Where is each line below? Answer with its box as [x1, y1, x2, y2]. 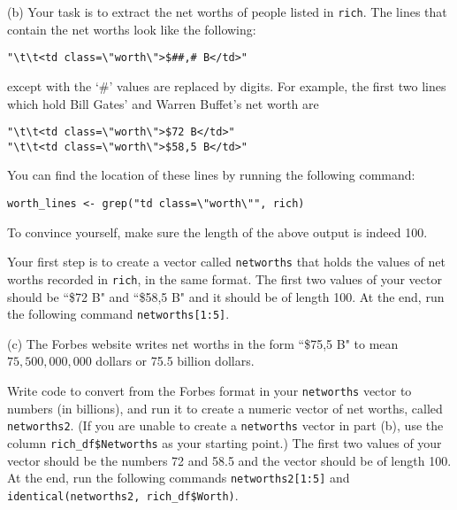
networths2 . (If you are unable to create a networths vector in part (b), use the [7, 416, 444, 435]
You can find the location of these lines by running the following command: [7, 166, 415, 184]
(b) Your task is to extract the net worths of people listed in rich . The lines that [7, 3, 447, 20]
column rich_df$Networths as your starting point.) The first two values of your [7, 433, 442, 452]
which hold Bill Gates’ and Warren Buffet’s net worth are [7, 94, 319, 112]
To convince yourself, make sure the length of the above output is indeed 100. [7, 222, 428, 241]
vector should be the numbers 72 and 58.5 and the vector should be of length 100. [7, 451, 452, 469]
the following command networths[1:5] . [7, 305, 230, 323]
